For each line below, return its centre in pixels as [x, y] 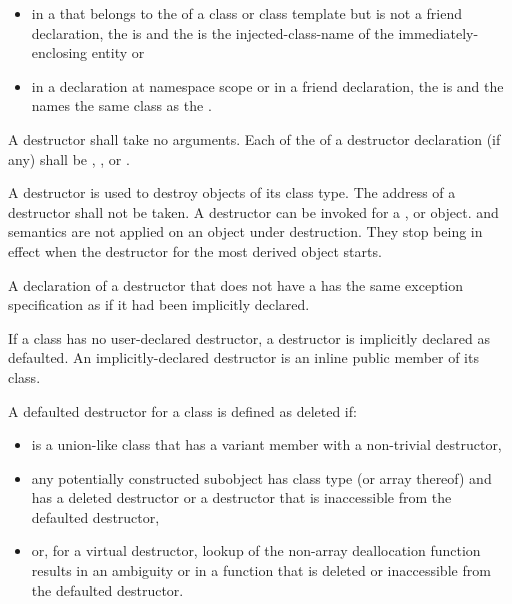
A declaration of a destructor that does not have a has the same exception [235, 284]
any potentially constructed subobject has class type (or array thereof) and [261, 477]
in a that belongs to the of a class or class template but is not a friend [247, 13]
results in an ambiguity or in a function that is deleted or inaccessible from [261, 570]
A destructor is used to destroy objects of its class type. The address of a [232, 192]
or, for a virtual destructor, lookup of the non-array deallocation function [256, 550]
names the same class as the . [121, 105]
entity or [118, 52]
